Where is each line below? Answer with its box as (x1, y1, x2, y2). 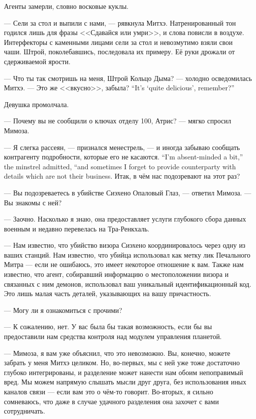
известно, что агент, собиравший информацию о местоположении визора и (4, 269, 229, 279)
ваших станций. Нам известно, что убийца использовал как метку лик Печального (4, 249, 251, 260)
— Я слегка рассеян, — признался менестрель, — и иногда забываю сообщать (4, 142, 240, 152)
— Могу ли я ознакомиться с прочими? (4, 305, 123, 315)
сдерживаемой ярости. (4, 56, 71, 66)
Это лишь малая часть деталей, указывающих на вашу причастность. (4, 288, 211, 299)
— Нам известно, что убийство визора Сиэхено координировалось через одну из (4, 240, 246, 250)
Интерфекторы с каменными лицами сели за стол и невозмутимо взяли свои (4, 37, 233, 47)
